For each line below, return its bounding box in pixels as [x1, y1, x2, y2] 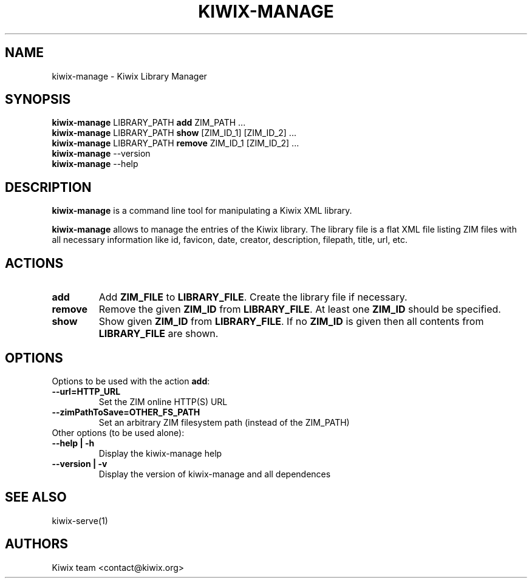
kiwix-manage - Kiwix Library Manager [52, 70, 207, 81]
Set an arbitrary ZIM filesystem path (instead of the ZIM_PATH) [98, 417, 350, 428]
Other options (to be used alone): [52, 427, 185, 438]
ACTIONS [5, 255, 64, 271]
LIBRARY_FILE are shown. [98, 327, 219, 340]
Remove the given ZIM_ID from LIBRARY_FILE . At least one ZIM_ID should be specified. [98, 303, 501, 316]
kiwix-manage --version [52, 148, 151, 159]
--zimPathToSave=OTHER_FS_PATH [52, 406, 200, 417]
